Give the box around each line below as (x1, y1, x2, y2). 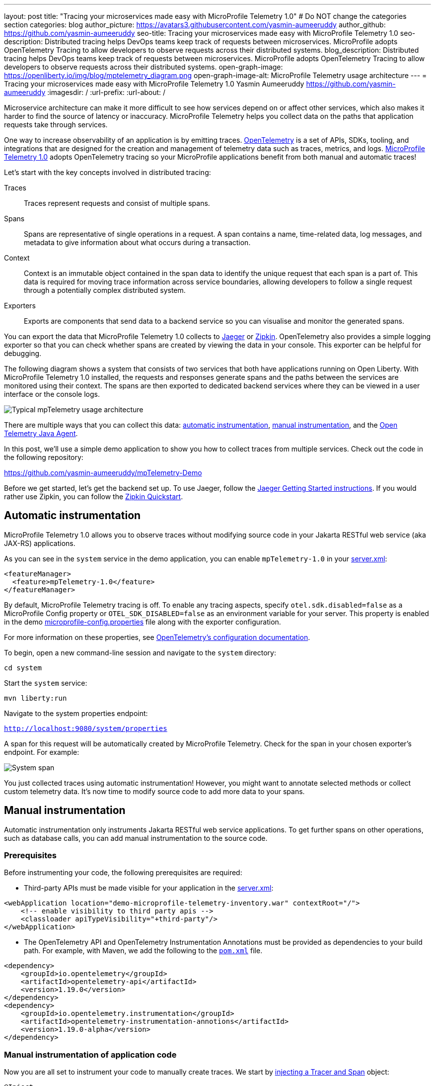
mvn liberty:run (4, 694, 67, 702)
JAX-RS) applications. (4, 539, 75, 547)
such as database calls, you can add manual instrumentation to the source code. (4, 833, 268, 842)
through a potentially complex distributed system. (24, 286, 186, 294)
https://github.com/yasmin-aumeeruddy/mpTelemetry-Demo (4, 468, 202, 477)
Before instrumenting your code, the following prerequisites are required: (4, 868, 242, 877)
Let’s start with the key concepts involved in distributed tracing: (4, 168, 211, 177)
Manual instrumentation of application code (4, 1049, 177, 1060)
